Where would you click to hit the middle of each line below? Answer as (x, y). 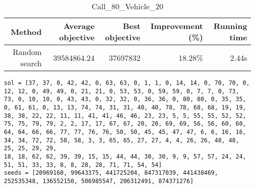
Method (26, 31)
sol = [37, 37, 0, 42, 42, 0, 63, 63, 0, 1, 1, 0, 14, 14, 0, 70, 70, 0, (127, 83)
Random (27, 52)
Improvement (177, 26)
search (31, 63)
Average (79, 26)
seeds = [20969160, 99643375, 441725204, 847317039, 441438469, (111, 173)
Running (230, 26)
